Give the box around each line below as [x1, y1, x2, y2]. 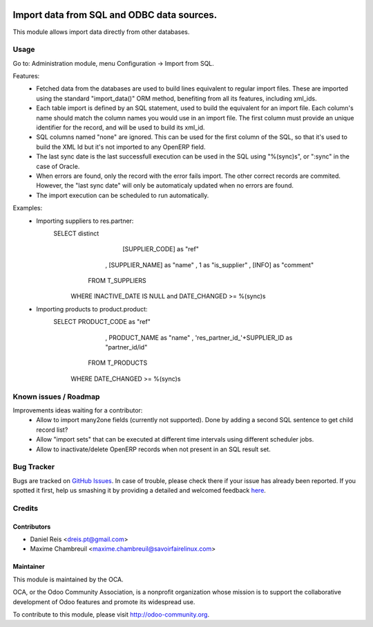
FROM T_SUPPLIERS [88, 277, 146, 285]
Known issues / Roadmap [12, 392, 100, 401]
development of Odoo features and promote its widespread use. [12, 597, 195, 606]
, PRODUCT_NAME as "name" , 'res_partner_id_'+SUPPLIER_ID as [105, 333, 293, 342]
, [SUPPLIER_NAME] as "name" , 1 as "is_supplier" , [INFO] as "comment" [105, 260, 314, 269]
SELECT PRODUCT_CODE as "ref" [53, 318, 151, 326]
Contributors [12, 522, 51, 531]
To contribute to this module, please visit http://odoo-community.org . [12, 610, 210, 619]
